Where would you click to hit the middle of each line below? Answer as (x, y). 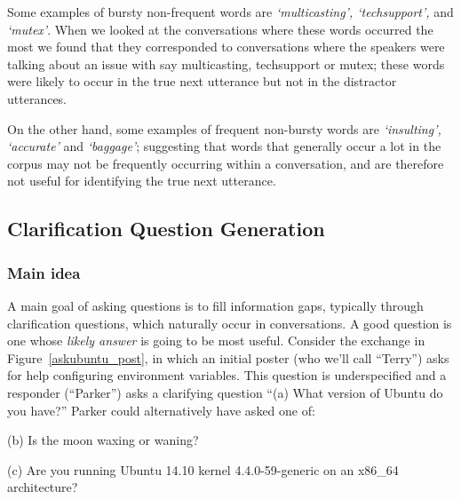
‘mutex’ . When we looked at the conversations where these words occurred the (220, 29)
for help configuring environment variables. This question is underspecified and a (227, 375)
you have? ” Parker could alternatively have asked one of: (161, 410)
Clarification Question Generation (166, 229)
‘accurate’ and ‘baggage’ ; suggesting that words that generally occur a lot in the (224, 146)
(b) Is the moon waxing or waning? (103, 440)
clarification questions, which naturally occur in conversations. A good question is (230, 323)
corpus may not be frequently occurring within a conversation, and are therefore (226, 163)
